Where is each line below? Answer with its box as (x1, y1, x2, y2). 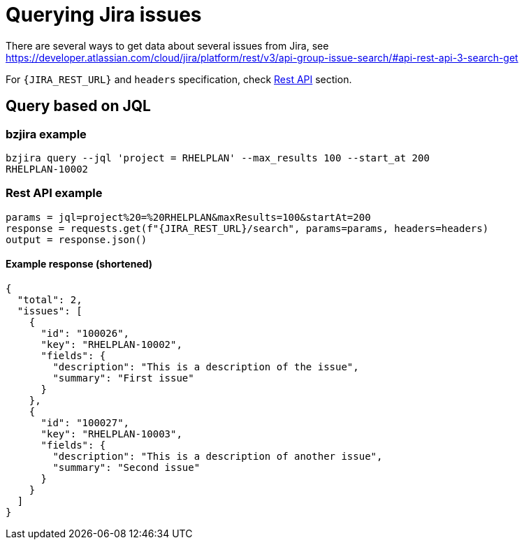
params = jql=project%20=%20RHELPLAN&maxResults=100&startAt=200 (6, 211, 371, 223)
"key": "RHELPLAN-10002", (41, 338, 182, 350)
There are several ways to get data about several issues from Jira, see (6, 39, 329, 52)
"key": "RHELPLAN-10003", (41, 428, 182, 439)
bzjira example (6, 126, 87, 141)
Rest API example (6, 186, 103, 201)
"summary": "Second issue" (52, 461, 201, 473)
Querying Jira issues (6, 3, 202, 27)
